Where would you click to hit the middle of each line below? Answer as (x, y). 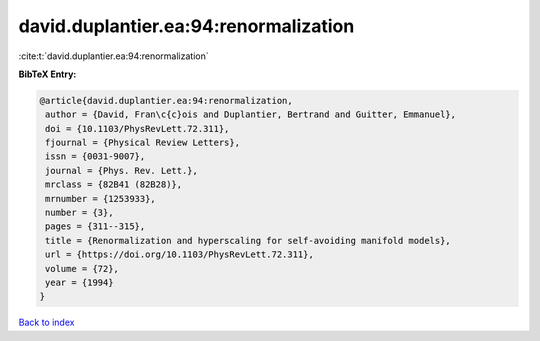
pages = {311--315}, (95, 226)
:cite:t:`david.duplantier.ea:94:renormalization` (113, 56)
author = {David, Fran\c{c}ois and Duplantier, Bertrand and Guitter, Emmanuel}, (251, 114)
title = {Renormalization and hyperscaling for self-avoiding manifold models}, (248, 240)
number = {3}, (79, 213)
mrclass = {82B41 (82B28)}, (114, 184)
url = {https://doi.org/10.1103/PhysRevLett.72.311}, (179, 254)
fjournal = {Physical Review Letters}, (142, 143)
